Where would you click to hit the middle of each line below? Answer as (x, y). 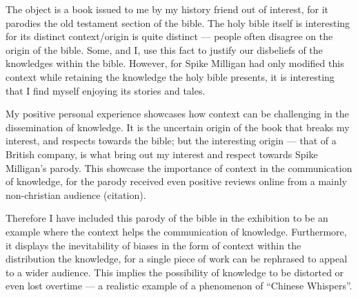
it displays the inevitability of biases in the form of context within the (153, 245)
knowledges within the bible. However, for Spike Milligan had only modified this (175, 63)
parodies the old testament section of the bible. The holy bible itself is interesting (178, 22)
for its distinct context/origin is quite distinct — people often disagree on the (169, 36)
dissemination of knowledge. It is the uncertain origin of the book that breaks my (178, 127)
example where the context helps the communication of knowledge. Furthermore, (176, 231)
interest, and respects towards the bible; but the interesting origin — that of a (171, 141)
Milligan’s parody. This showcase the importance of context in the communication (179, 167)
